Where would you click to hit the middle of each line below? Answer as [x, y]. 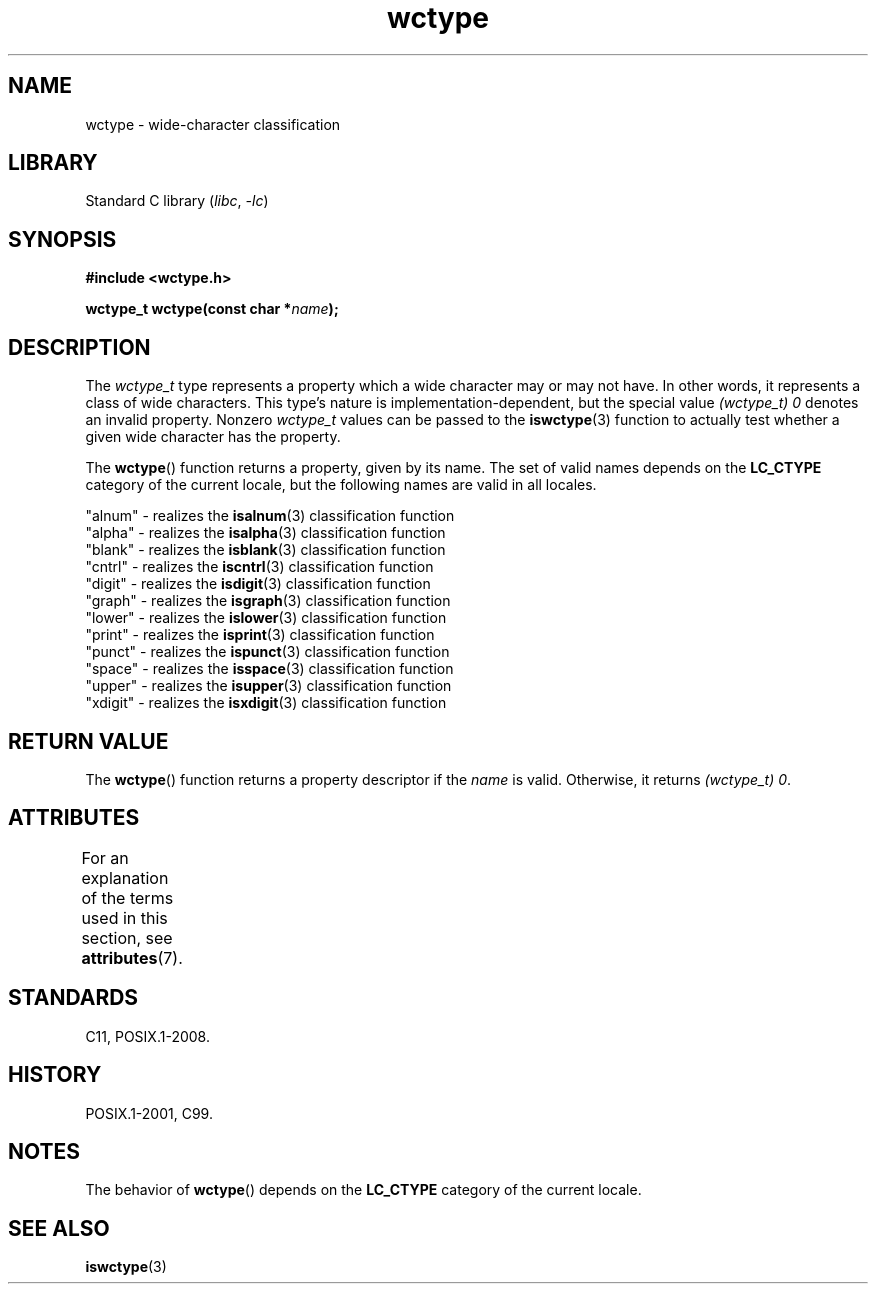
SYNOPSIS [62, 239]
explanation [125, 877]
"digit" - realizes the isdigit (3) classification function [258, 584]
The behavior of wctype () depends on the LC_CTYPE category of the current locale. [363, 1190]
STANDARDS [73, 998]
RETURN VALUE [88, 741]
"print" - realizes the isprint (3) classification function [260, 635]
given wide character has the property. [213, 437]
